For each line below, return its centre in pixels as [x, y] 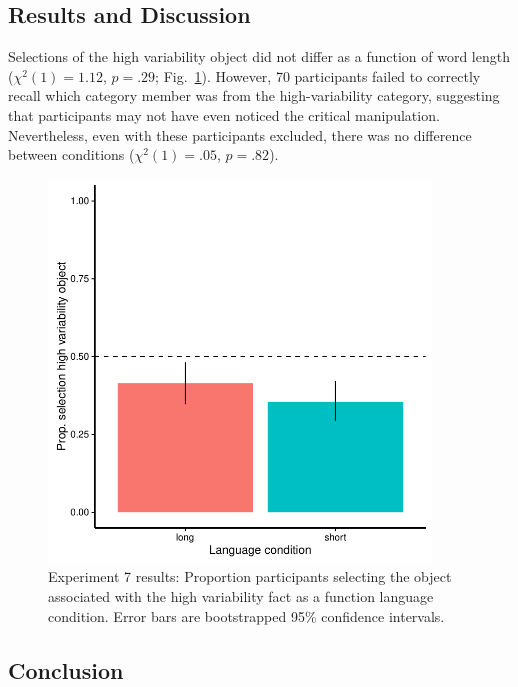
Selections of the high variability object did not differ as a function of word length [259, 56]
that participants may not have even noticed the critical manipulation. [224, 114]
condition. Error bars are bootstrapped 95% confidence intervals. [246, 615]
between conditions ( [71, 154]
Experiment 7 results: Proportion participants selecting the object [250, 576]
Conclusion [66, 669]
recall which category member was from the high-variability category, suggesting [254, 95]
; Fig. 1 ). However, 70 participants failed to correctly [318, 75]
